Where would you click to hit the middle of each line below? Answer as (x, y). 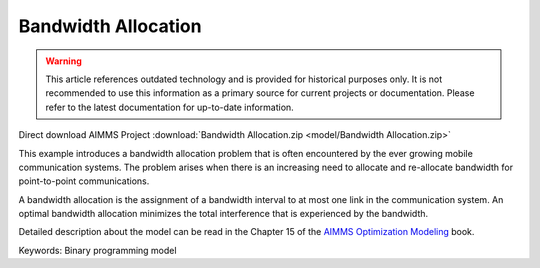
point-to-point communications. (84, 181)
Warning (63, 61)
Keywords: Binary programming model (97, 250)
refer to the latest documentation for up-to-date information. (169, 107)
